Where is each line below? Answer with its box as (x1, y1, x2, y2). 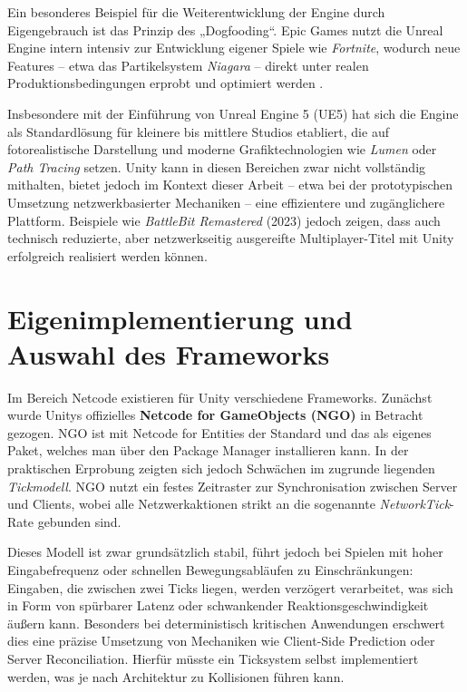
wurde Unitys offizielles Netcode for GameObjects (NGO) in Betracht (7, 405, 423, 424)
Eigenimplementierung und (7, 299, 353, 336)
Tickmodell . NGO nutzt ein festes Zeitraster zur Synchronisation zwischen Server (7, 476, 458, 495)
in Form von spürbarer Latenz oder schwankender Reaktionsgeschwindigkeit (7, 596, 429, 615)
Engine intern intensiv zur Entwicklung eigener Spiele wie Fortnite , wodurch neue (7, 38, 461, 57)
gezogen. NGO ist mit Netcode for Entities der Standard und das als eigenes (7, 423, 432, 442)
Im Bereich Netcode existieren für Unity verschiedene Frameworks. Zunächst (7, 387, 433, 406)
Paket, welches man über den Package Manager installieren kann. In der (7, 441, 409, 460)
